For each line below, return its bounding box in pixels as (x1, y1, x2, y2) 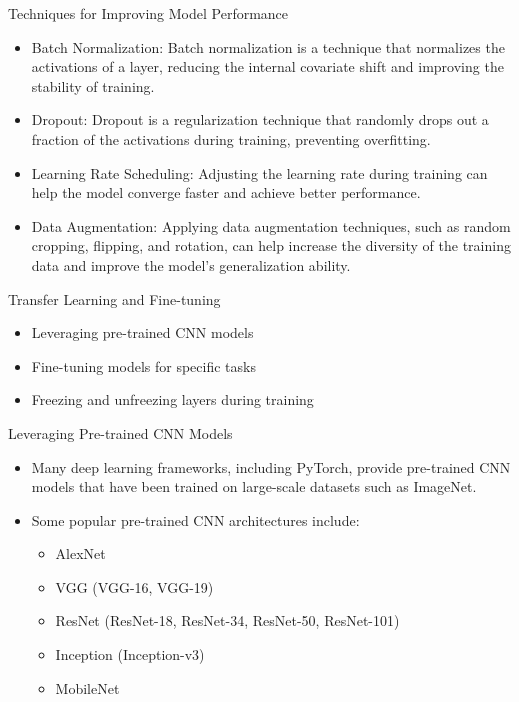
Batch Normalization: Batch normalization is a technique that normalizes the (31, 36, 505, 57)
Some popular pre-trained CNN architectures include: (31, 509, 360, 530)
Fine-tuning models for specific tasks (31, 355, 256, 376)
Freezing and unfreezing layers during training (31, 389, 314, 410)
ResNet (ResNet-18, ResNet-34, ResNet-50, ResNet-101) (55, 610, 400, 631)
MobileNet (55, 677, 120, 698)
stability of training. (31, 75, 155, 96)
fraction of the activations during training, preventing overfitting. (31, 128, 431, 149)
